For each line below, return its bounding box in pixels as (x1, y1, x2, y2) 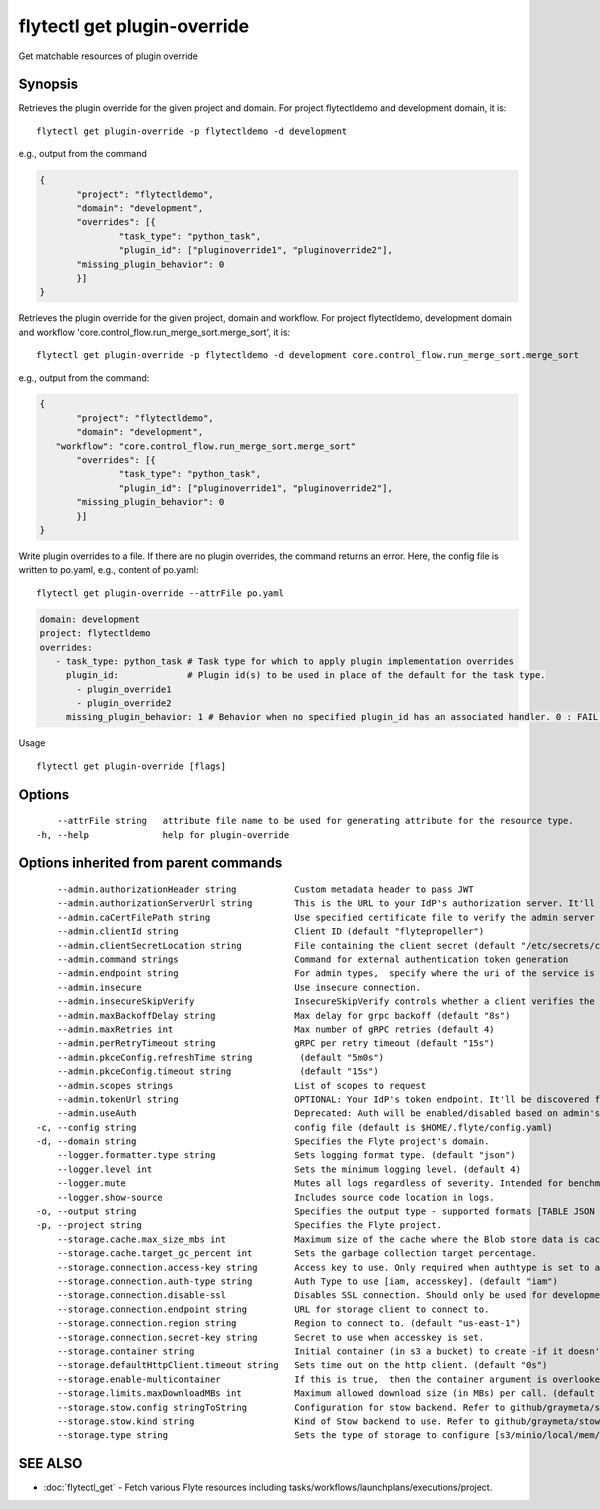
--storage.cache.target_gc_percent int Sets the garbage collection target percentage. (56, 1248, 537, 1259)
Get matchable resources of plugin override (18, 50, 199, 62)
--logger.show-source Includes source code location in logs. (56, 1191, 495, 1203)
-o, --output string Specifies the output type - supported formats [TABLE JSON (36, 1206, 595, 1217)
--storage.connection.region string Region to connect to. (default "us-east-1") (56, 1318, 522, 1329)
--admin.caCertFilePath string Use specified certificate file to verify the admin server (56, 911, 595, 923)
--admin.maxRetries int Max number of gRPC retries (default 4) (56, 1023, 495, 1035)
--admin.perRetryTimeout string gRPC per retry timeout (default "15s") (56, 1038, 495, 1049)
